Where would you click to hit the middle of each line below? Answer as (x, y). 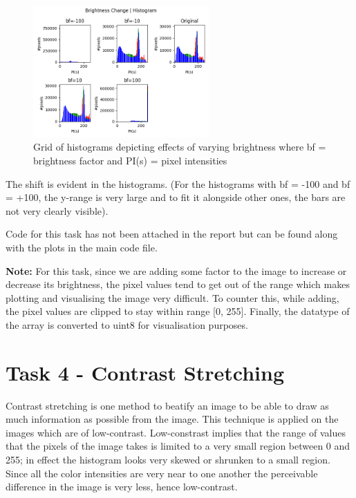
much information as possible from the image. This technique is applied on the (172, 419)
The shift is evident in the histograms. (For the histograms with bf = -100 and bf (178, 183)
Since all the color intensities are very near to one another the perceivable (162, 473)
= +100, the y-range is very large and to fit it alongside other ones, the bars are (176, 197)
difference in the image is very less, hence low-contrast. (122, 487)
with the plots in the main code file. (82, 247)
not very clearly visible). (57, 210)
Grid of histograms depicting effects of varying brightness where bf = (180, 147)
